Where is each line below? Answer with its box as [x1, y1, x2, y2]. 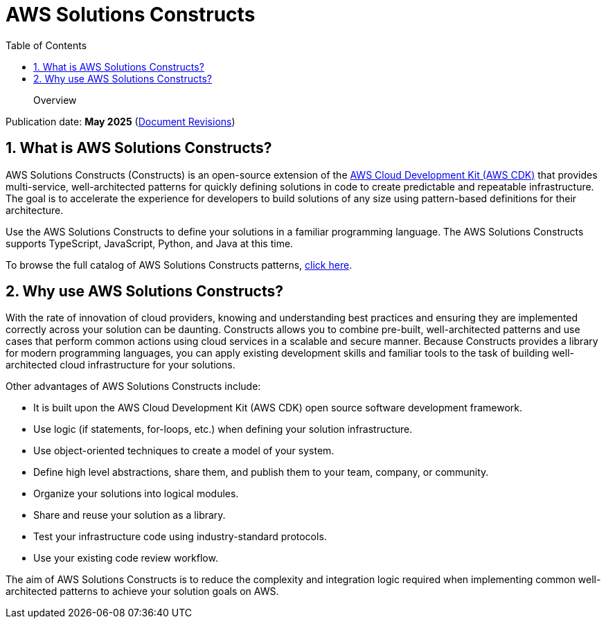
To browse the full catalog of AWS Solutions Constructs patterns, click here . [6, 258, 353, 271]
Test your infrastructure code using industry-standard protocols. [33, 531, 327, 543]
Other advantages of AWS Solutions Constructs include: [6, 380, 261, 393]
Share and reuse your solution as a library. [33, 509, 226, 522]
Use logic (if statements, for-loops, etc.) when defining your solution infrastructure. [33, 423, 413, 436]
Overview [33, 93, 77, 106]
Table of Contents [6, 39, 87, 51]
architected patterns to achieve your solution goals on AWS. [6, 585, 279, 598]
